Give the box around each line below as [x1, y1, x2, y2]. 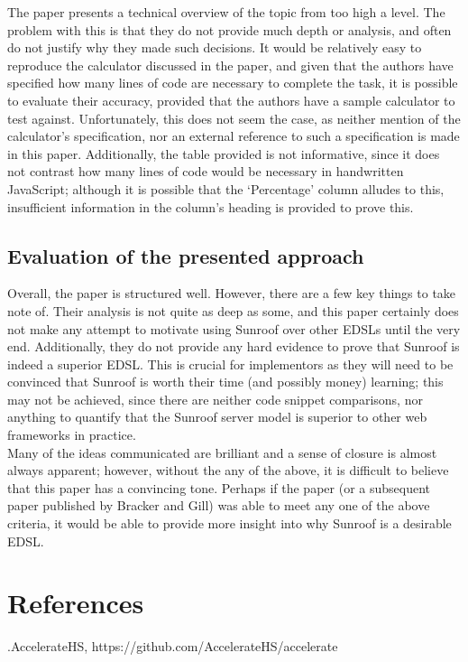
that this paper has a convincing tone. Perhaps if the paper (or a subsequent [7, 478, 430, 497]
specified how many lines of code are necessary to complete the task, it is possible [7, 73, 458, 92]
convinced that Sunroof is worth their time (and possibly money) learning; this [7, 372, 444, 391]
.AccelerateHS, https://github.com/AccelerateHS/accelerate [7, 637, 338, 656]
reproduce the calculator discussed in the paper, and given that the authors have [7, 55, 454, 74]
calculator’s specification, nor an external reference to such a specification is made [7, 126, 460, 145]
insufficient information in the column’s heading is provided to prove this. [7, 197, 414, 216]
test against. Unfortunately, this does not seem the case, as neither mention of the [7, 108, 461, 127]
